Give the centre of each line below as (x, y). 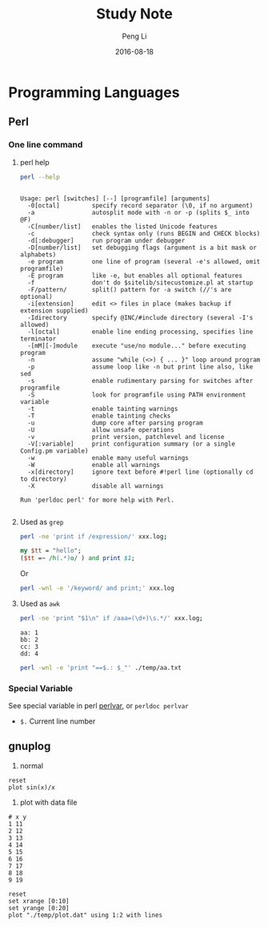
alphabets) (38, 254)
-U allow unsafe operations (101, 429)
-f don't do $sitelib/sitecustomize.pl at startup (140, 282)
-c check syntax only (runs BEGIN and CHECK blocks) (144, 233)
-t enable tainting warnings (103, 409)
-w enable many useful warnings (108, 457)
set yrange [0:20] (39, 908)
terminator (38, 339)
